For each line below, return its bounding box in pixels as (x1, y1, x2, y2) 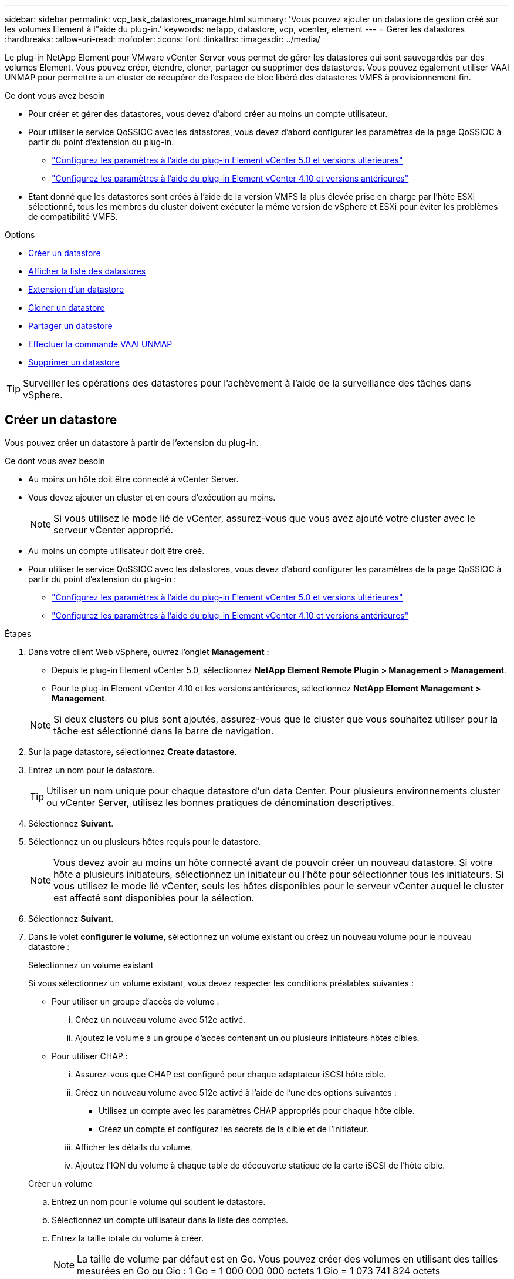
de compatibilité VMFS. (28, 212, 118, 221)
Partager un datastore (28, 321, 113, 331)
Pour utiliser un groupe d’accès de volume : (52, 996, 219, 1006)
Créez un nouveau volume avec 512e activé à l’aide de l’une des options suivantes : (75, 1087, 397, 1097)
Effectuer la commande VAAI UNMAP (28, 339, 173, 349)
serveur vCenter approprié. (53, 523, 174, 536)
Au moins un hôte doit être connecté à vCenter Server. (28, 474, 239, 484)
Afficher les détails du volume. (75, 1142, 192, 1152)
